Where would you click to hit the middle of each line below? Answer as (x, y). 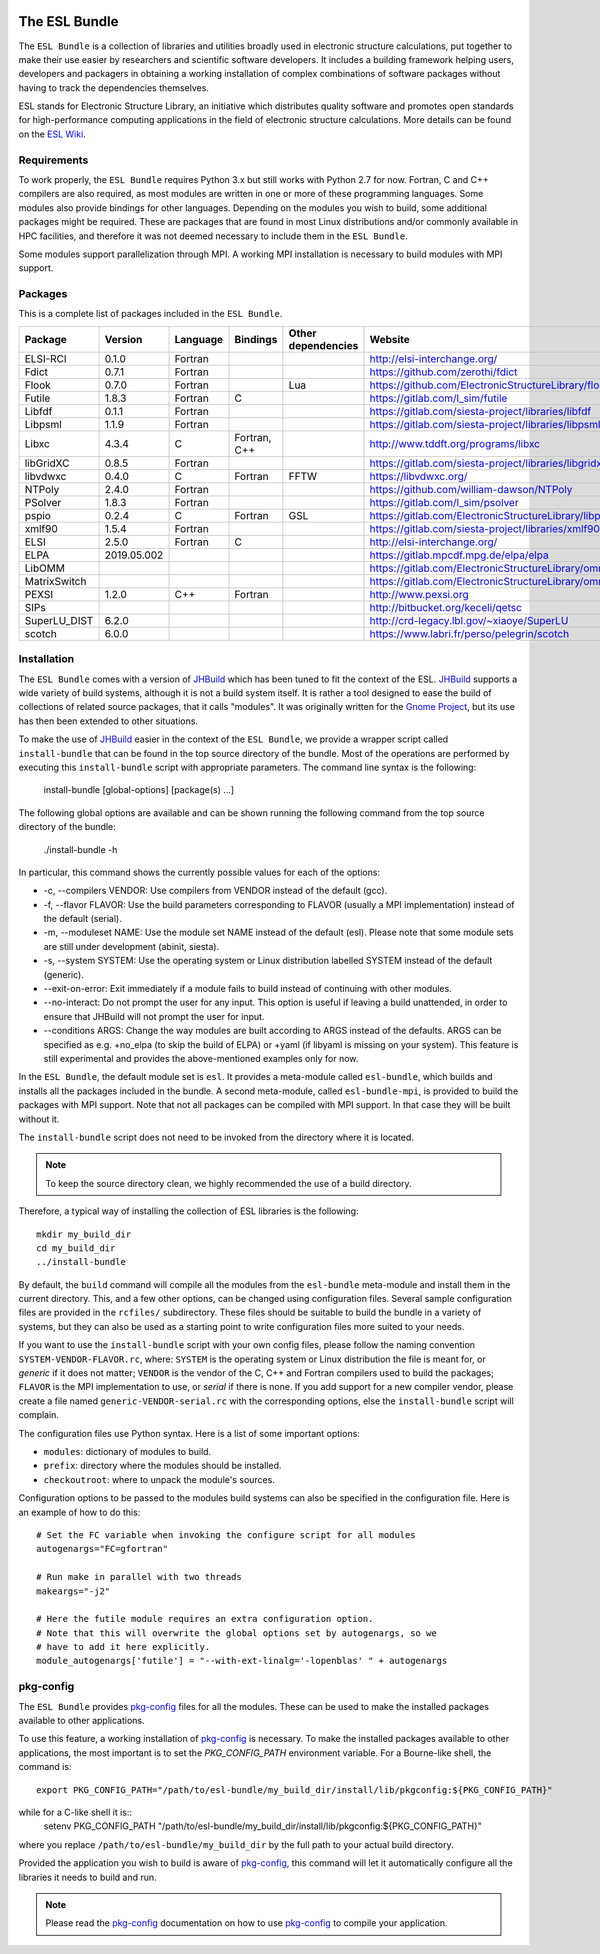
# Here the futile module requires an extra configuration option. (205, 1619)
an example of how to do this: (79, 1512)
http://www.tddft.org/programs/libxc (454, 443)
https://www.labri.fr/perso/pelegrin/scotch (469, 633)
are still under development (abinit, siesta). (131, 946)
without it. (39, 1119)
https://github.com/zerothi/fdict (443, 372)
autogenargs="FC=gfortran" (102, 1549)
